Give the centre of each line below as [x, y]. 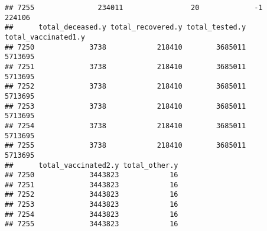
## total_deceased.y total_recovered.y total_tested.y [126, 27]
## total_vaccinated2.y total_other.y [92, 165]
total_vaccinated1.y [45, 37]
